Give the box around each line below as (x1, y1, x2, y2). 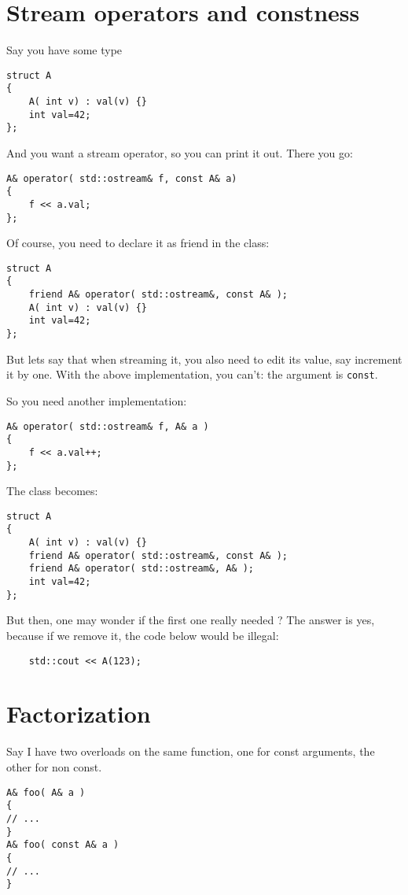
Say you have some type (6, 42, 123, 58)
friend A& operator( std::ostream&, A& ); (28, 563, 254, 575)
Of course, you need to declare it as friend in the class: (6, 235, 270, 251)
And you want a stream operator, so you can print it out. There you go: (6, 145, 353, 161)
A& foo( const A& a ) (6, 839, 119, 851)
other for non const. (6, 758, 102, 775)
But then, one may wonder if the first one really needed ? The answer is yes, (6, 612, 375, 628)
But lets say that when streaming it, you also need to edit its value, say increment (6, 350, 402, 367)
